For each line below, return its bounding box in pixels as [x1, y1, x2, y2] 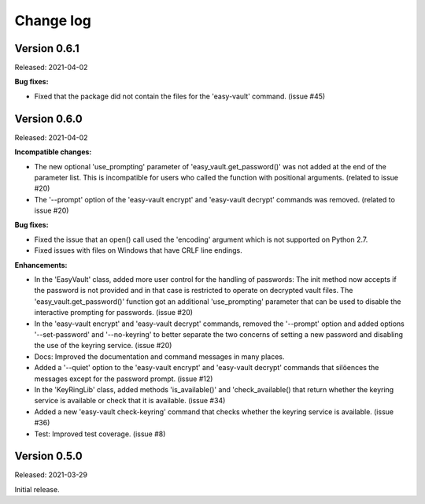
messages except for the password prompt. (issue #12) [34, 374, 213, 384]
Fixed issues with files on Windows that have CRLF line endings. [34, 246, 243, 255]
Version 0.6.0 [14, 112, 83, 125]
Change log [14, 12, 92, 29]
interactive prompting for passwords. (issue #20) [34, 308, 193, 317]
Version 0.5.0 [14, 450, 83, 463]
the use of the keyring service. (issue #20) [34, 341, 172, 350]
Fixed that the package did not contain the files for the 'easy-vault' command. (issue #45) [34, 91, 326, 101]
